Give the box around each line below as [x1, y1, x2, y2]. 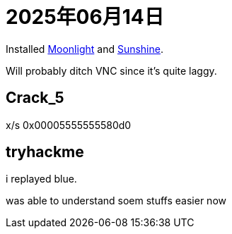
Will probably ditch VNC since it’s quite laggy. [6, 64, 217, 77]
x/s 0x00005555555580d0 [6, 118, 132, 131]
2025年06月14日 [6, 5, 164, 29]
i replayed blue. [6, 173, 77, 185]
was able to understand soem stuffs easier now [6, 195, 226, 207]
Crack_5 [6, 89, 64, 107]
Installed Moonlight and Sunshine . [6, 42, 163, 55]
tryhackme [6, 143, 84, 161]
